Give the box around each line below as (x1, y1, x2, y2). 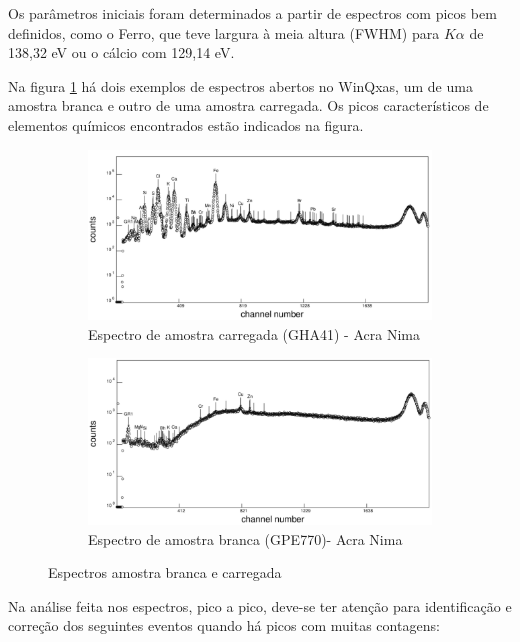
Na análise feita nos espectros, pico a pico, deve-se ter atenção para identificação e (8, 595, 512, 616)
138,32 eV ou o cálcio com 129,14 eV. (8, 42, 235, 63)
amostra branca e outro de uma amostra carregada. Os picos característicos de (8, 95, 489, 116)
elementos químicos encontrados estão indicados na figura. (8, 114, 364, 135)
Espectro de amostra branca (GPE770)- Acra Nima (88, 528, 403, 549)
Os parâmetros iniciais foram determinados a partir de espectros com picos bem (8, 3, 497, 23)
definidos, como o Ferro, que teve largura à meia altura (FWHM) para (8, 22, 440, 43)
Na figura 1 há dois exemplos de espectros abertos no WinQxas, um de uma (8, 75, 473, 96)
